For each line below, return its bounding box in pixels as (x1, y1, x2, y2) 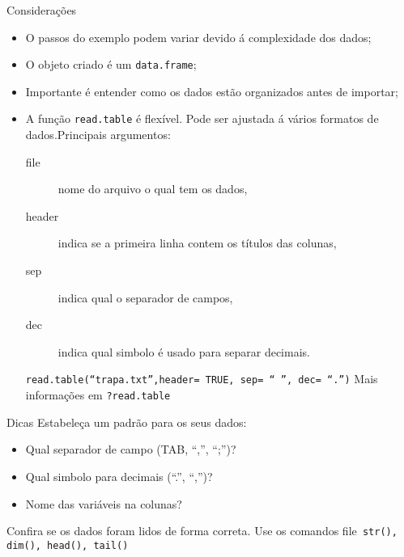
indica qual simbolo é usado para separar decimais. (57, 343, 310, 360)
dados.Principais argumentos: (25, 126, 171, 143)
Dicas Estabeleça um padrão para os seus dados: (6, 413, 247, 430)
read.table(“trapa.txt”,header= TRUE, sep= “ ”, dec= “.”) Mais (25, 370, 378, 387)
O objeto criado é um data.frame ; (25, 56, 197, 73)
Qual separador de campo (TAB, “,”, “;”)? (25, 441, 236, 458)
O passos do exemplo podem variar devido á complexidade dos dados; (25, 28, 372, 45)
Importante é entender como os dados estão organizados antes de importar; (25, 82, 399, 99)
